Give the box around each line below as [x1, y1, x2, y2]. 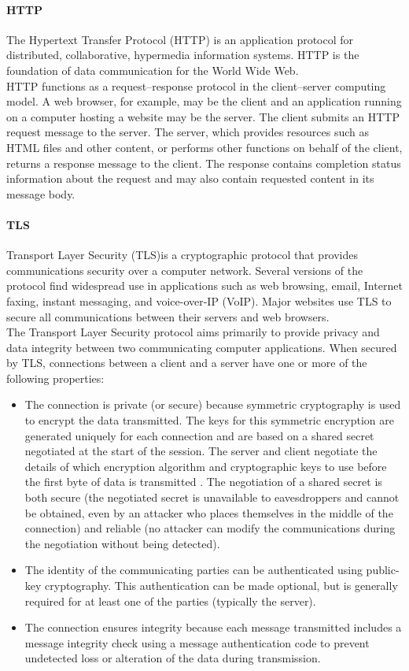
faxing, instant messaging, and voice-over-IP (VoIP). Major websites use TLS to [6, 292, 392, 309]
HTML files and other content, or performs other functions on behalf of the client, [6, 139, 403, 155]
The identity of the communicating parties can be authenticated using [24, 562, 363, 578]
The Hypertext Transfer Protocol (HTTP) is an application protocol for [6, 31, 354, 47]
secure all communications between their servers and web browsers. [6, 308, 330, 324]
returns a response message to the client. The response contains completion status [6, 154, 401, 171]
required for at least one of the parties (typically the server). [24, 592, 316, 609]
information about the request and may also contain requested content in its [6, 170, 374, 187]
